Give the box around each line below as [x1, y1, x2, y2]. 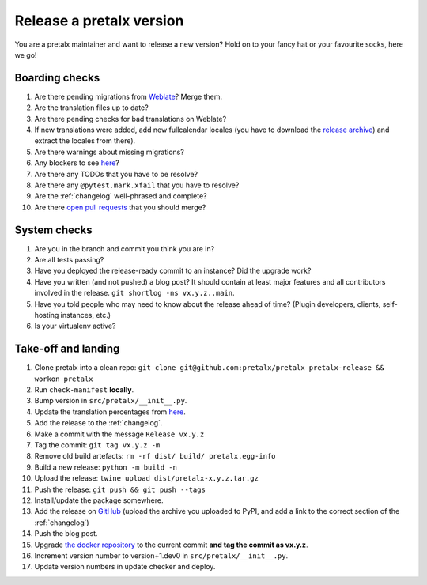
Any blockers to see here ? [34, 158, 120, 168]
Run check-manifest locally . [34, 385, 134, 394]
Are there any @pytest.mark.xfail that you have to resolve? [34, 180, 240, 190]
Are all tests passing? [34, 255, 104, 265]
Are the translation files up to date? [34, 103, 149, 112]
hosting [34, 311, 59, 319]
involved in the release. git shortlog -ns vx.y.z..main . [34, 289, 235, 298]
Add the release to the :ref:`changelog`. [34, 418, 163, 428]
